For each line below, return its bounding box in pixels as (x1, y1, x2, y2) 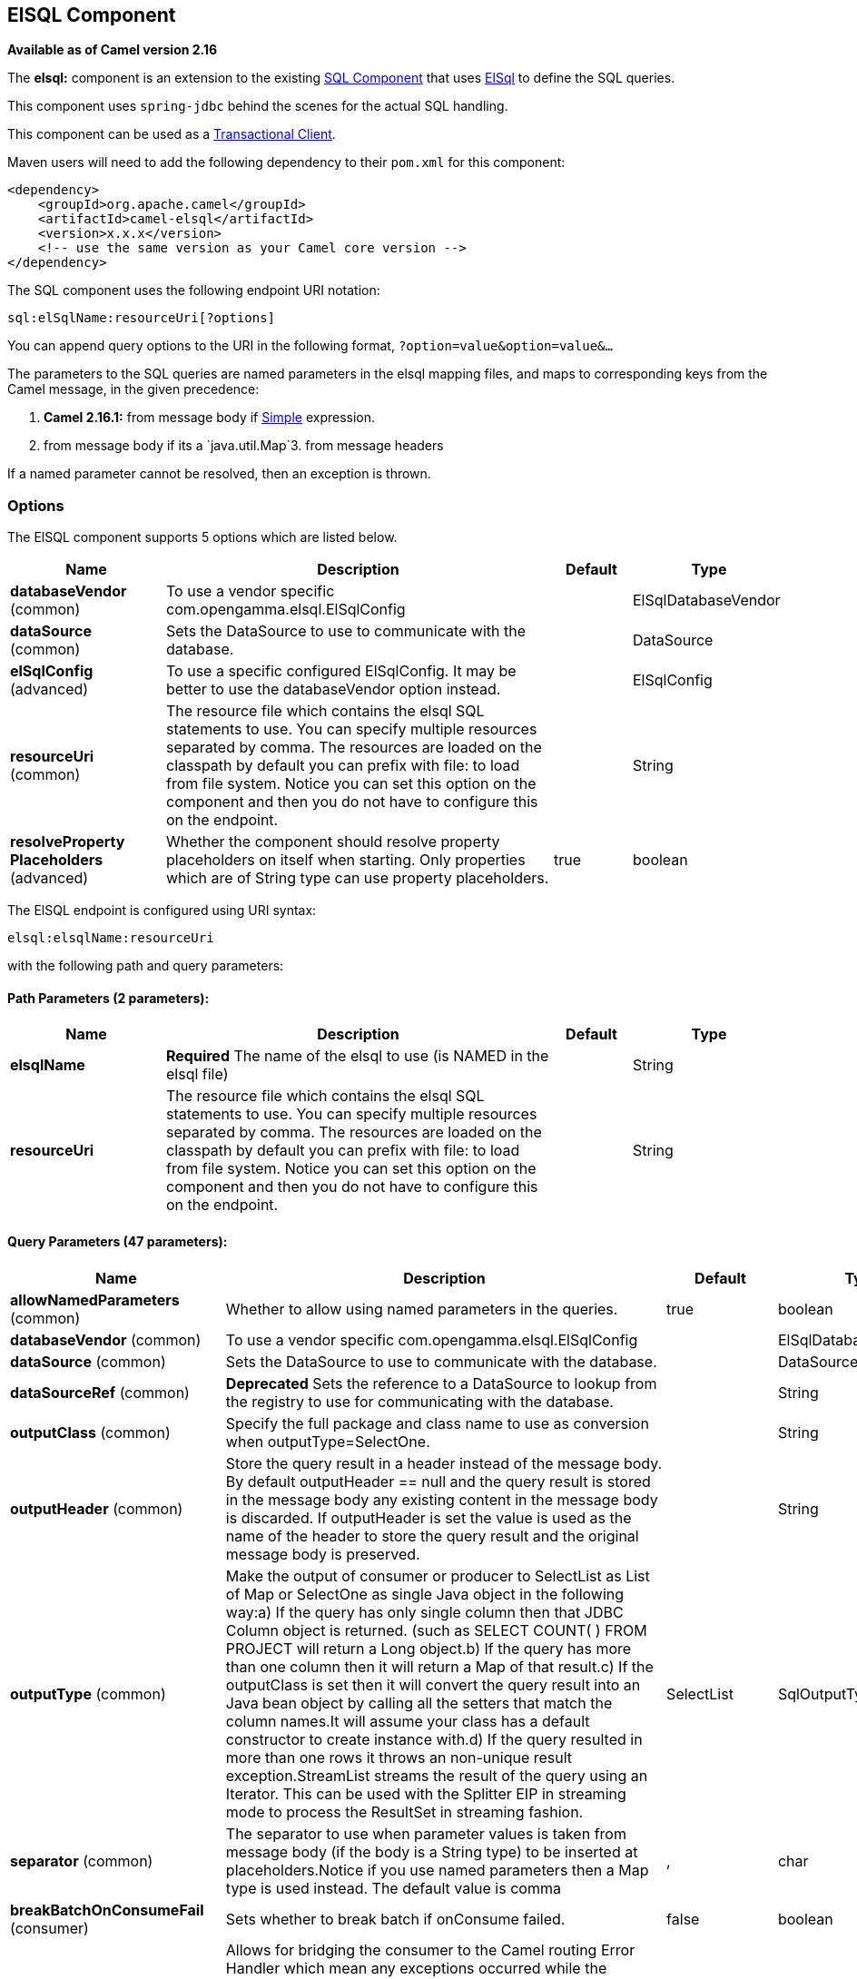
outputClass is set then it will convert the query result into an (225, 1675, 641, 1694)
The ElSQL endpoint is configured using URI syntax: (7, 902, 317, 919)
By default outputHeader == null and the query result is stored (225, 1472, 651, 1491)
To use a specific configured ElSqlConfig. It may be (166, 662, 517, 681)
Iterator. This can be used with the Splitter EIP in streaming (225, 1784, 626, 1803)
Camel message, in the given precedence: (7, 381, 260, 398)
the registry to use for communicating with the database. (225, 1392, 614, 1411)
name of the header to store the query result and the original (225, 1526, 639, 1545)
